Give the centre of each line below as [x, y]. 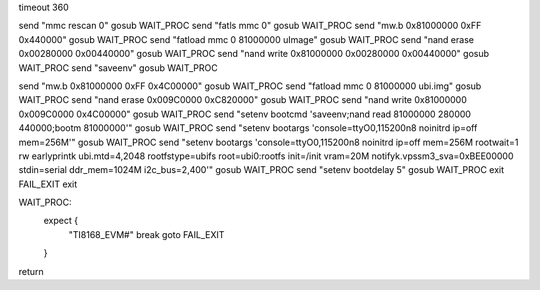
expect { [61, 221]
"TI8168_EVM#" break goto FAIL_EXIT [146, 234]
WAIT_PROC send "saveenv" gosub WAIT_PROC [118, 67]
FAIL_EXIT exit [48, 184]
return [31, 271]
